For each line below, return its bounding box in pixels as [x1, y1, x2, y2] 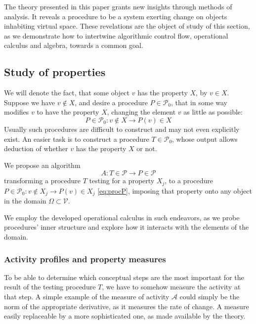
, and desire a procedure [75, 97, 148, 107]
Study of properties [4, 64, 106, 80]
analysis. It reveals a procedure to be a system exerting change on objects [4, 11, 227, 21]
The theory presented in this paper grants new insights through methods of [4, 1, 232, 11]
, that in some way [171, 97, 228, 107]
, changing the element [107, 107, 176, 117]
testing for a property [89, 175, 155, 186]
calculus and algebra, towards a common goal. [4, 40, 143, 50]
